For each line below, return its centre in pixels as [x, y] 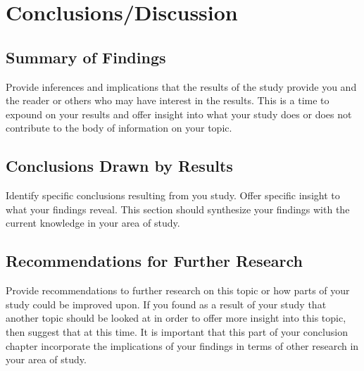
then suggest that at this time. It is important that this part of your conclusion [177, 331]
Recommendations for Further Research [154, 261]
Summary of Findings [86, 57]
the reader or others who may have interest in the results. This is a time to [168, 100]
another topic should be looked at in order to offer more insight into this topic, [176, 318]
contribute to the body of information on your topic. [119, 128]
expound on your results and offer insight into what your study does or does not [179, 114]
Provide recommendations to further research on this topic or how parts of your [178, 290]
